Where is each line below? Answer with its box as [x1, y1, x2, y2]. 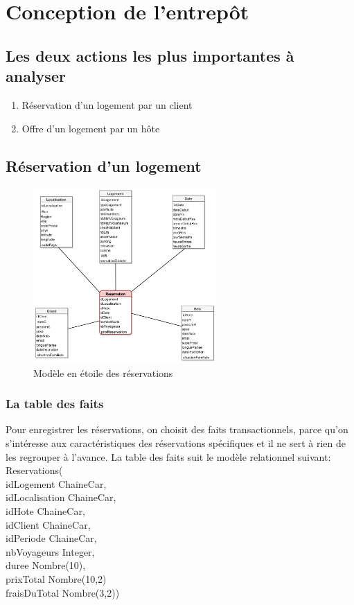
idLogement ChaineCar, [6, 476, 107, 491]
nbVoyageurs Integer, [6, 544, 95, 559]
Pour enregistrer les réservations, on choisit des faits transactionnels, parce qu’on [6, 422, 348, 437]
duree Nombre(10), [6, 558, 86, 572]
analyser [6, 65, 66, 87]
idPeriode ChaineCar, [6, 531, 97, 545]
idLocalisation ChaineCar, [6, 490, 116, 505]
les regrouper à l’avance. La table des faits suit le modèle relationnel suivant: [6, 449, 331, 464]
